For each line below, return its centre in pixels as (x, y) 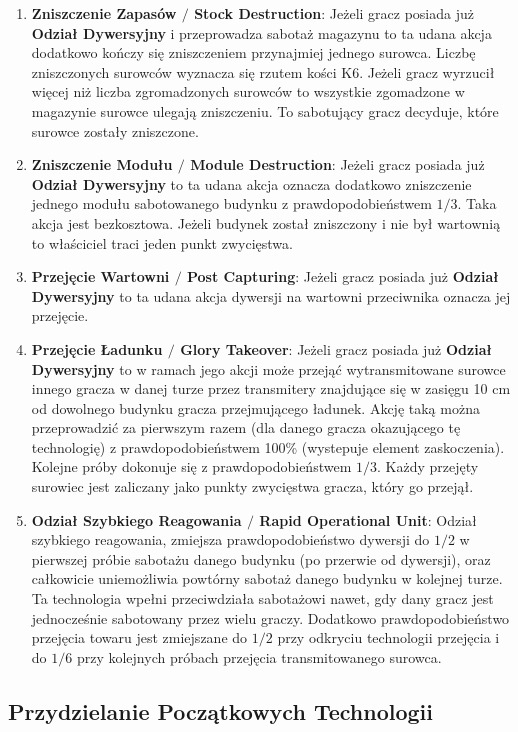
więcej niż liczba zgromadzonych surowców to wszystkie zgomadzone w (248, 91)
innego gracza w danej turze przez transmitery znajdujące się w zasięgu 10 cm (271, 388)
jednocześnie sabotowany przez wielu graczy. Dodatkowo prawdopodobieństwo (270, 617)
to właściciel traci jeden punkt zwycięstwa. (162, 242)
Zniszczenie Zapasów (104, 13)
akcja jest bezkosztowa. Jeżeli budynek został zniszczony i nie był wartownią (266, 222)
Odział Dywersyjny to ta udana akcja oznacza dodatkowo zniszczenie (251, 183)
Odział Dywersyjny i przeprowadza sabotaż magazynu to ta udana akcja (261, 32)
